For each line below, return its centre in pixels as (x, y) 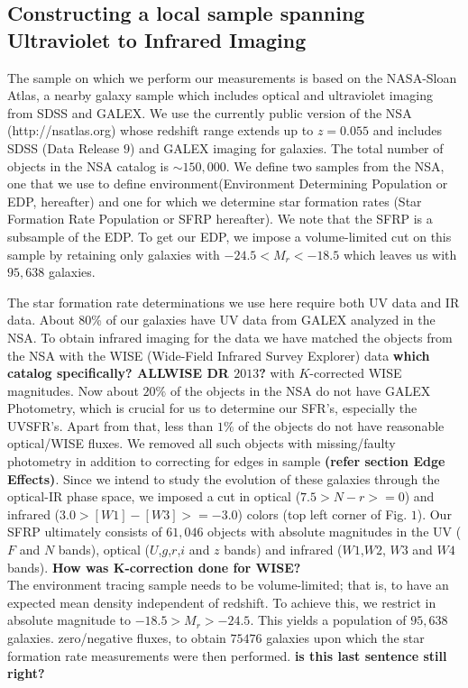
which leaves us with (400, 254)
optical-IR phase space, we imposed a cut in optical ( (154, 496)
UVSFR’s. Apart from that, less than (110, 425)
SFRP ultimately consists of (85, 532)
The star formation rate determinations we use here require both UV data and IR (234, 302)
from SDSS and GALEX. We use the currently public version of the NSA (210, 112)
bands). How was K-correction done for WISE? (154, 567)
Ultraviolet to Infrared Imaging (157, 39)
